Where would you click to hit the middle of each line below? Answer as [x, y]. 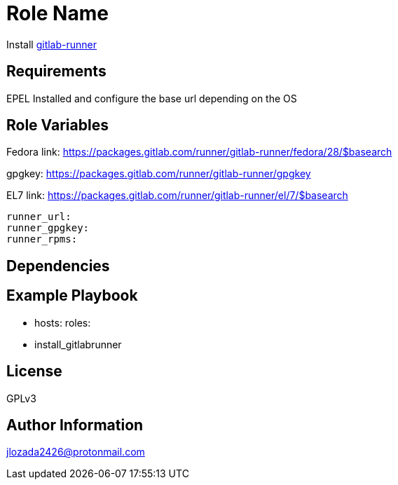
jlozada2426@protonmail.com [76, 452]
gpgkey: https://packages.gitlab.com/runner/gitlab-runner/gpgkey [159, 174]
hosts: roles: [63, 322]
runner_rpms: [42, 239]
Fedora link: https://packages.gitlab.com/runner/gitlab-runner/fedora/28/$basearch [199, 152]
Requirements [56, 71]
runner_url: [39, 217]
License [34, 371]
